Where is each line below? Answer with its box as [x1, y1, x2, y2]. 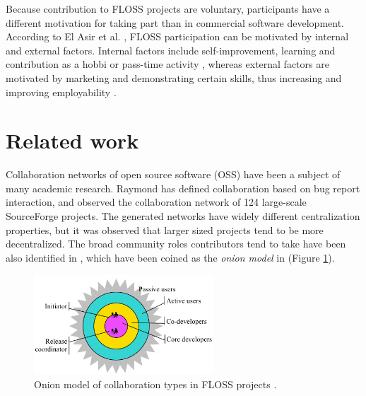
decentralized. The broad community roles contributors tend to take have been [6, 236, 346, 251]
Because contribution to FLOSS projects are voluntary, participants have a [6, 1, 330, 16]
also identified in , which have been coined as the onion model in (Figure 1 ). [6, 250, 335, 264]
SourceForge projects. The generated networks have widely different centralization [6, 209, 360, 223]
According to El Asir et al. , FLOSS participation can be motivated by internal [6, 29, 349, 44]
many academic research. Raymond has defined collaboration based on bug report [6, 180, 360, 195]
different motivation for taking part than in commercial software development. [6, 15, 344, 30]
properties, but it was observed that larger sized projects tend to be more [6, 222, 324, 237]
